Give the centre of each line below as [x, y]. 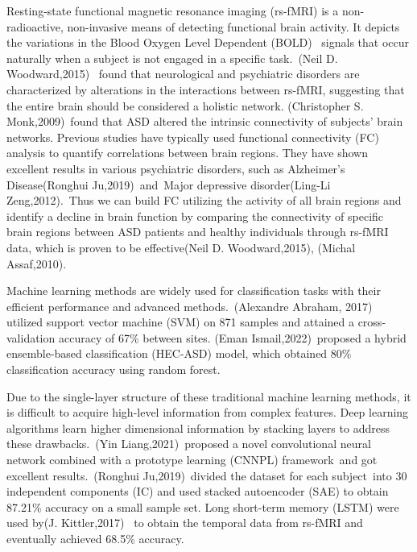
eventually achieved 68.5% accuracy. [95, 538]
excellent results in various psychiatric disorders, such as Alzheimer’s [176, 168]
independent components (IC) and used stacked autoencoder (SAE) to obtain [198, 491]
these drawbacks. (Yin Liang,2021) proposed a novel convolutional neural [189, 444]
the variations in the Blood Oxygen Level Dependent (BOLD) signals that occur [208, 42]
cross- [372, 322]
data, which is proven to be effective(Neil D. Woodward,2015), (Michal [181, 247]
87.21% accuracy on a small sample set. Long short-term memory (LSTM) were [203, 506]
